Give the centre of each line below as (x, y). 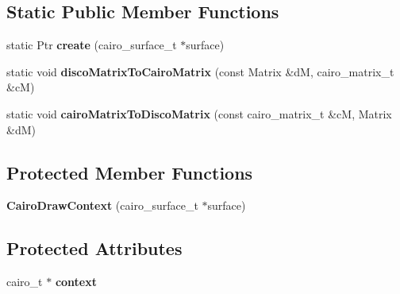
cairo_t (25, 282)
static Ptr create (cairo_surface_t (92, 45)
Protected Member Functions (130, 172)
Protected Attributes (94, 248)
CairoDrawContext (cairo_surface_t (102, 205)
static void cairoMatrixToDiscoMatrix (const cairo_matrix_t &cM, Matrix (199, 113)
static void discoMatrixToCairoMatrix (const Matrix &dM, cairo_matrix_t (200, 71)
